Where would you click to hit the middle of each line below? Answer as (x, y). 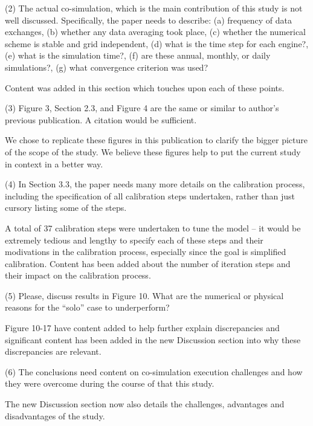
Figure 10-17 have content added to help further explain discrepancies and (142, 328)
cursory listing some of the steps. (66, 208)
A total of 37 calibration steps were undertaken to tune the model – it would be (153, 228)
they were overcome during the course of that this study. (110, 383)
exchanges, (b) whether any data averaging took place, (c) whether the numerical (155, 32)
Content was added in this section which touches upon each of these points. (145, 87)
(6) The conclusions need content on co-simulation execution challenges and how (154, 371)
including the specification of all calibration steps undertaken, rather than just (150, 195)
